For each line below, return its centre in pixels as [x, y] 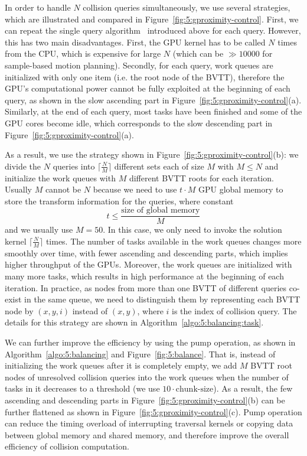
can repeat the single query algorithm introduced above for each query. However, [153, 30]
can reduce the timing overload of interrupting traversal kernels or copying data [149, 423]
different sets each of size [159, 166]
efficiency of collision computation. [67, 446]
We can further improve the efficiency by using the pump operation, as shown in [150, 342]
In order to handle [38, 7]
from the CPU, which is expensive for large [83, 53]
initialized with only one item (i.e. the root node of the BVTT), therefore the [145, 76]
